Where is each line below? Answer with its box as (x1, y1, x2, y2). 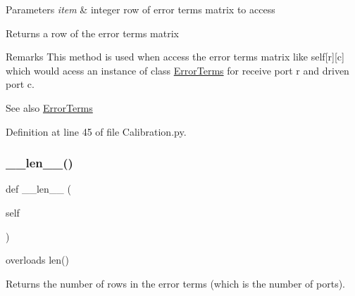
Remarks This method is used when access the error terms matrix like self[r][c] (6, 49, 344, 64)
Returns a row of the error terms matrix (6, 25, 180, 40)
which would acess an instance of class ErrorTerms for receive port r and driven (6, 63, 349, 77)
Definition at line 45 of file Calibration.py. (6, 124, 187, 139)
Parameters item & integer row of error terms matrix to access (6, 2, 275, 16)
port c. (6, 77, 35, 91)
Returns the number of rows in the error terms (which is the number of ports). (6, 276, 345, 290)
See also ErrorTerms (6, 100, 93, 115)
